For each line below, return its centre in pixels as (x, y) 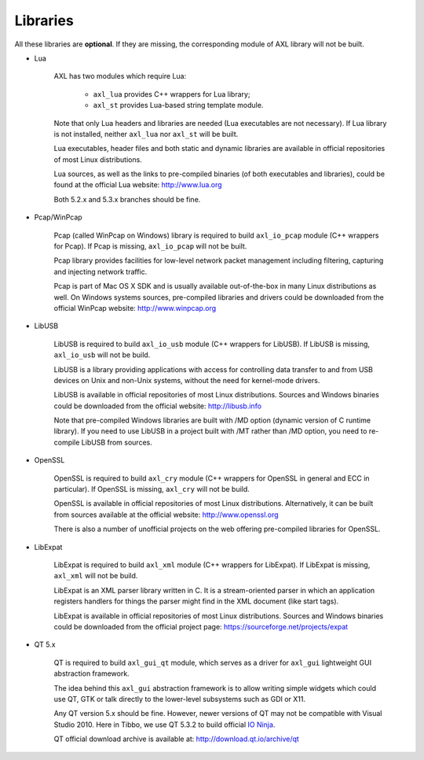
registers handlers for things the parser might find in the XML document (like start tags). (196, 601)
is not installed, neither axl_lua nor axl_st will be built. (146, 134)
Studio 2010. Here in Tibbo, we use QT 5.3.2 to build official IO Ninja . (164, 725)
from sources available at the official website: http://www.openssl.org (166, 515)
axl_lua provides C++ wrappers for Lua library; (172, 94)
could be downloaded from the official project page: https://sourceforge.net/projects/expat (201, 626)
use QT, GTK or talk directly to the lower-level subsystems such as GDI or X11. (180, 699)
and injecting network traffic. (101, 271)
